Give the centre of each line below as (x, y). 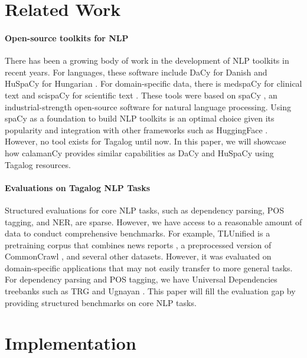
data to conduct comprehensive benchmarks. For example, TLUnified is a (138, 233)
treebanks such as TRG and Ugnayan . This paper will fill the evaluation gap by (150, 291)
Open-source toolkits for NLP (67, 37)
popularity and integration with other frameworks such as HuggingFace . (136, 129)
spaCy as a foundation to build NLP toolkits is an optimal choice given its (140, 118)
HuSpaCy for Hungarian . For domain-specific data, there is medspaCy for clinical (153, 83)
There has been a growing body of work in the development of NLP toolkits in (147, 60)
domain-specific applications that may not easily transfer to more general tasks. (149, 267)
